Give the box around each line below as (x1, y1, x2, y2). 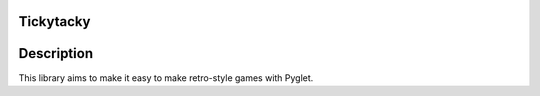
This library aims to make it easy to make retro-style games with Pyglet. (18, 71, 314, 84)
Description (18, 45, 94, 62)
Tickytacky (18, 13, 91, 30)
